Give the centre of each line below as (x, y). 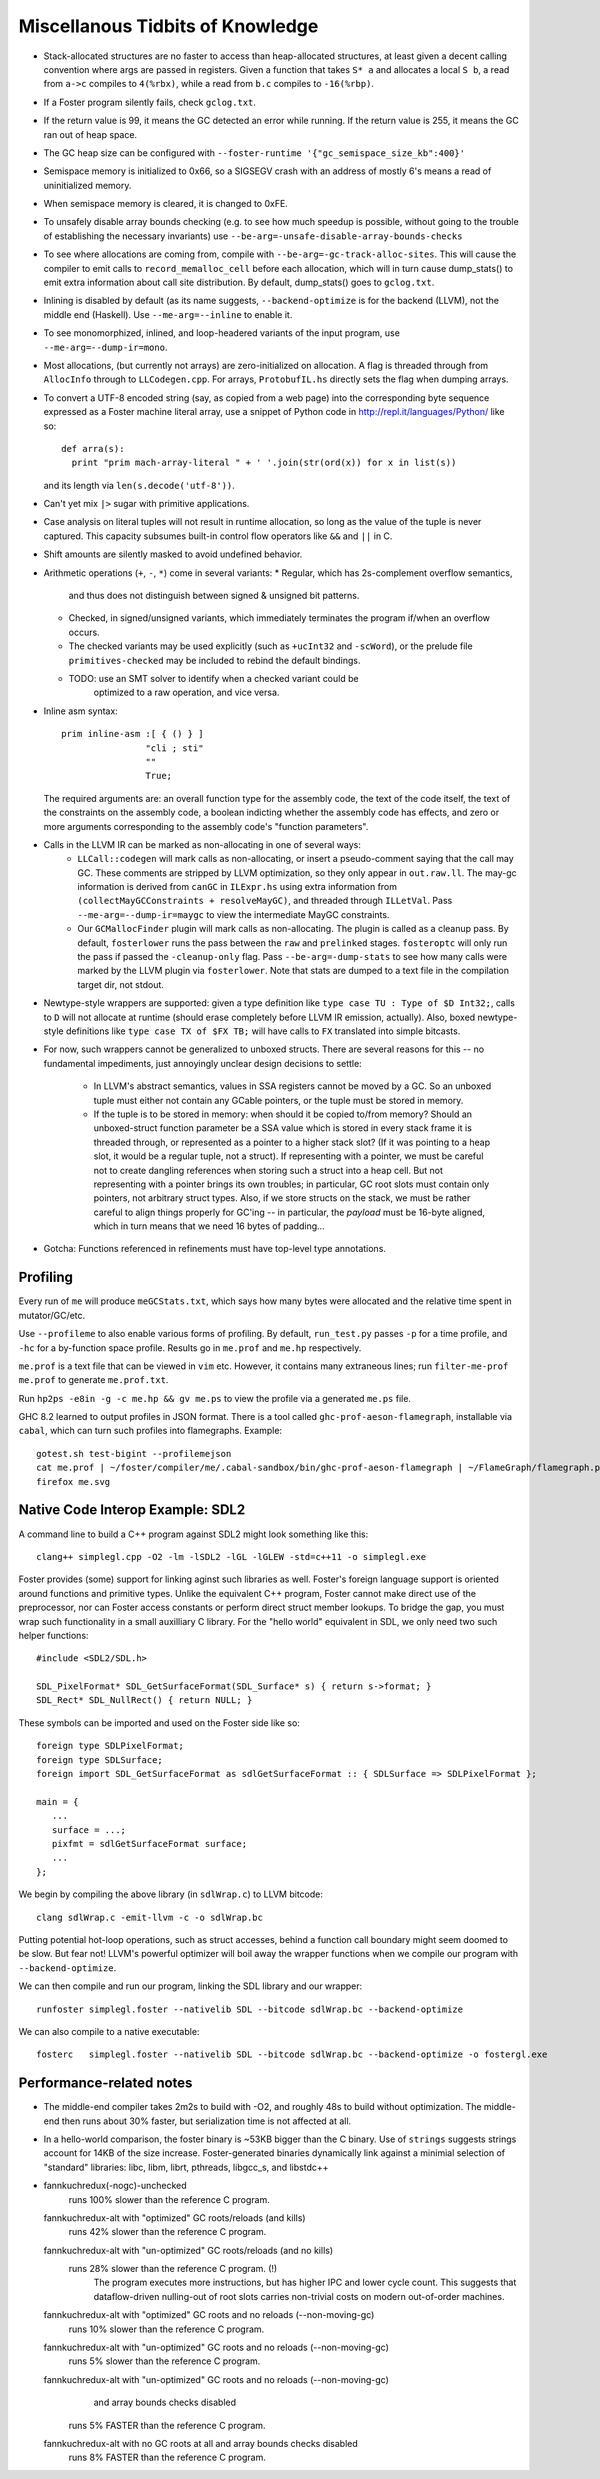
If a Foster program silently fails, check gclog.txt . (150, 102)
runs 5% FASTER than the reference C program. (167, 2425)
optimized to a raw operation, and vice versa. (186, 692)
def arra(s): (93, 448)
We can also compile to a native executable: (109, 2031)
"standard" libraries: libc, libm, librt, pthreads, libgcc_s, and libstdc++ (186, 2167)
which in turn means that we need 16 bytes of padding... (209, 1226)
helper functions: (53, 1635)
